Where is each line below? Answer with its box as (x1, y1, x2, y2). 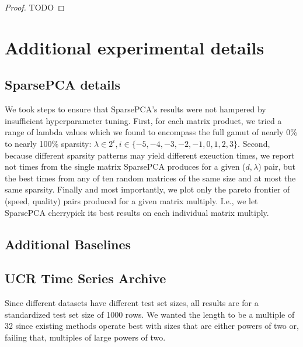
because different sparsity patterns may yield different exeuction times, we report (5, 149, 295, 161)
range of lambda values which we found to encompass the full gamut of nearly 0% (5, 126, 297, 138)
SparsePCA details (5, 75, 120, 94)
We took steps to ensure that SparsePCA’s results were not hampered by (5, 103, 266, 115)
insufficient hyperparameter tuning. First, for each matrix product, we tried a (5, 114, 282, 126)
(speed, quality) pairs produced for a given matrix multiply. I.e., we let (5, 194, 258, 207)
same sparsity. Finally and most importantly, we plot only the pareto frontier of (5, 183, 290, 195)
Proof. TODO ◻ (5, 1, 65, 13)
